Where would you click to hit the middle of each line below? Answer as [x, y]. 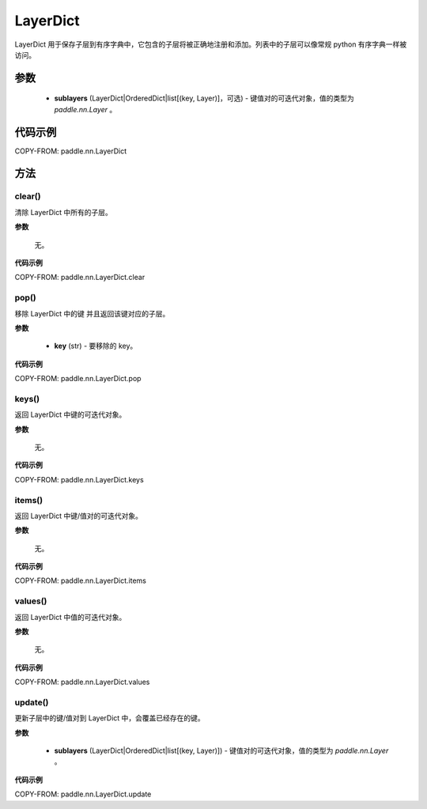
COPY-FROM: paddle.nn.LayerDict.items [80, 580]
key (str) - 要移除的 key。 [96, 346]
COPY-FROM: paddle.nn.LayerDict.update [83, 794]
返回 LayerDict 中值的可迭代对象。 [70, 617]
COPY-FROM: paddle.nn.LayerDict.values [82, 682]
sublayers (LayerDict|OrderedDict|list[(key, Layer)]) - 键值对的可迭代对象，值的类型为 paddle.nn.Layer [221, 750]
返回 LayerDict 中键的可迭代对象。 [70, 414]
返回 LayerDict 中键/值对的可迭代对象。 [78, 516]
